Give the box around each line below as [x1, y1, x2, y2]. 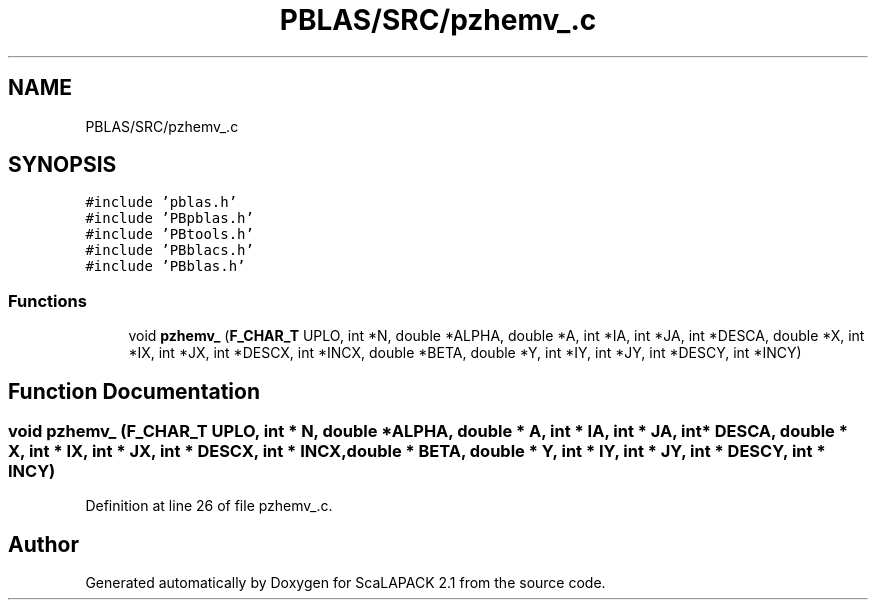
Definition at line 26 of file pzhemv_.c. [85, 497, 333, 515]
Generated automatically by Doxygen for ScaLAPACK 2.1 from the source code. [85, 574, 606, 592]
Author [8, 531, 79, 557]
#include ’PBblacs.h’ [85, 242, 254, 259]
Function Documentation [8, 378, 260, 404]
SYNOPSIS [8, 152, 117, 178]
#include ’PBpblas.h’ [85, 210, 254, 227]
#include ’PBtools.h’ [85, 226, 254, 243]
